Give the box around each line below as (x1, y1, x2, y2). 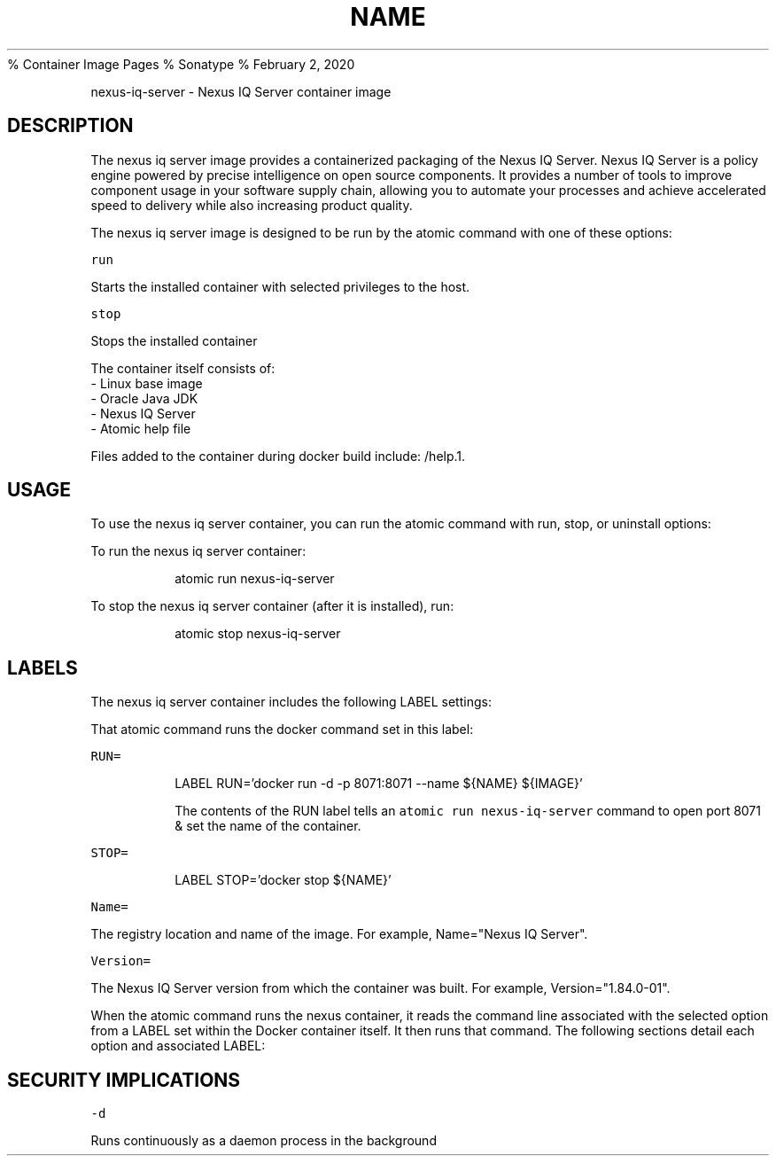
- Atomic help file (90, 420, 191, 436)
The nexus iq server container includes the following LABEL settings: (90, 694, 492, 710)
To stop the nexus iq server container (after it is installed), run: (90, 598, 454, 614)
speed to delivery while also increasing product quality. (90, 197, 413, 213)
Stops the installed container (90, 332, 258, 348)
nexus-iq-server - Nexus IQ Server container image (90, 83, 392, 99)
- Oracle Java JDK (90, 390, 198, 406)
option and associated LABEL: (90, 1038, 266, 1054)
